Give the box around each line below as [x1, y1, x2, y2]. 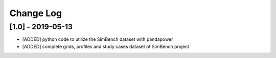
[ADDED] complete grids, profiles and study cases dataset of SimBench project [22, 43, 189, 49]
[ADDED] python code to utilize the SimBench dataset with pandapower [22, 36, 173, 42]
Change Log [9, 8, 62, 19]
